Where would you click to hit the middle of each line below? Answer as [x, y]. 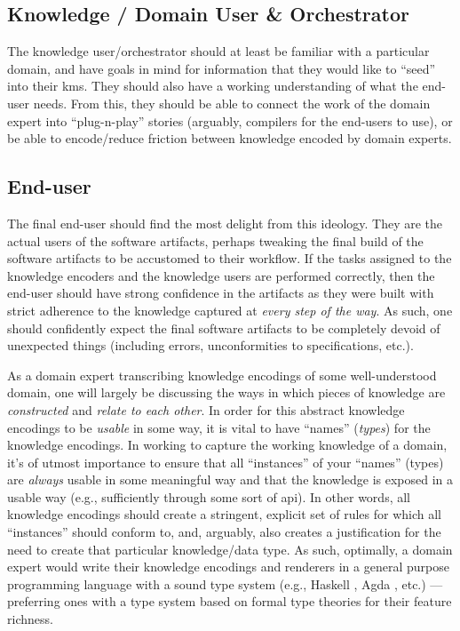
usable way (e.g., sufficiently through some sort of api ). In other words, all [209, 496]
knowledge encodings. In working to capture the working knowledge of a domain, [227, 445]
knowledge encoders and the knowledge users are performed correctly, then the [221, 275]
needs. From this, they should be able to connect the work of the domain [232, 103]
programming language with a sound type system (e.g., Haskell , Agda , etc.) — [225, 583]
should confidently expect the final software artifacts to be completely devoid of [224, 327]
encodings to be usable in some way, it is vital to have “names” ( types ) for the [219, 427]
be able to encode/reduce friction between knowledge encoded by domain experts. [230, 138]
